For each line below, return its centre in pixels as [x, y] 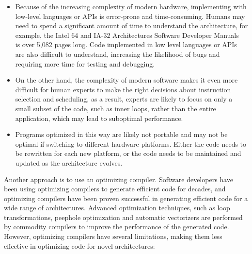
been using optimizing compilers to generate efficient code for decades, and [115, 189]
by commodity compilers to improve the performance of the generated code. [117, 227]
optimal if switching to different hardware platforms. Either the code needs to [131, 144]
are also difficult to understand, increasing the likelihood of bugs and [118, 54]
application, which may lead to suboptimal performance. [99, 118]
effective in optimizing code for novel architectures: [79, 246]
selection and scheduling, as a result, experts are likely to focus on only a [124, 99]
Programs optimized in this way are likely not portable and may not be [121, 134]
